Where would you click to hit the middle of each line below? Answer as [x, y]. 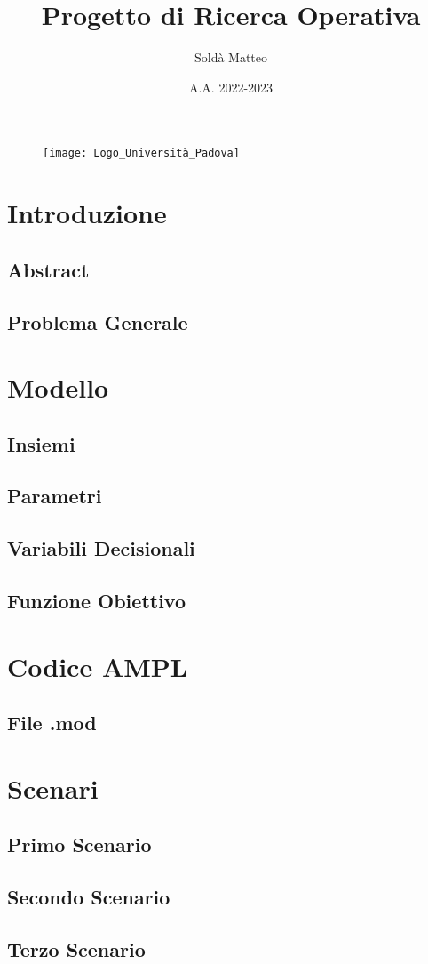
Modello [58, 387]
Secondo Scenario [89, 897]
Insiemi [41, 443]
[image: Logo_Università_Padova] [141, 153]
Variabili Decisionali [101, 548]
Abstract [48, 269]
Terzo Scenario [76, 948]
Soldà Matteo [231, 57]
